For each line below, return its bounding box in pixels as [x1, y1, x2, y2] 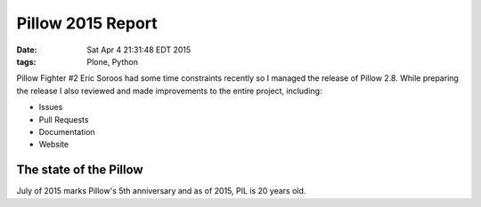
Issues [38, 102, 63, 113]
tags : [16, 56, 37, 67]
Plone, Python [86, 56, 138, 67]
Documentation [38, 126, 95, 137]
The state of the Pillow [16, 163, 143, 178]
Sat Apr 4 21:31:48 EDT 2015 [86, 44, 192, 55]
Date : [16, 44, 37, 55]
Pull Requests [38, 114, 89, 124]
